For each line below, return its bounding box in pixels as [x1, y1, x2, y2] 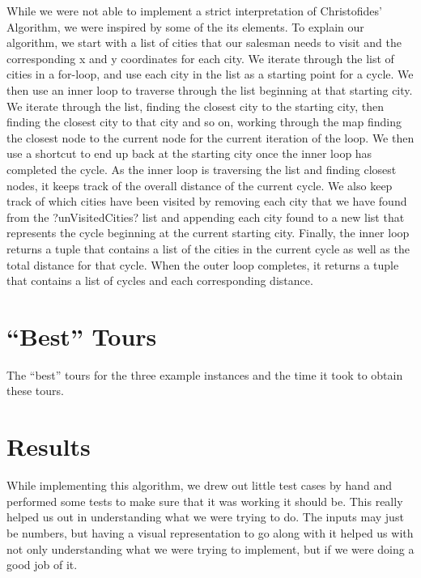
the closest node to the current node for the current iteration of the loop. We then [6, 129, 415, 146]
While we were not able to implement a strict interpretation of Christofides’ [6, 2, 382, 19]
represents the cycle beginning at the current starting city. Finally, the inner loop [6, 224, 410, 241]
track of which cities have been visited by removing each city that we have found [6, 193, 407, 210]
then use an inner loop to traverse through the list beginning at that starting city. [6, 81, 413, 98]
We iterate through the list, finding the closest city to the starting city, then [6, 97, 384, 114]
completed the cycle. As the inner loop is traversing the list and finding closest [6, 160, 397, 177]
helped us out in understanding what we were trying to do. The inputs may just [6, 508, 404, 525]
